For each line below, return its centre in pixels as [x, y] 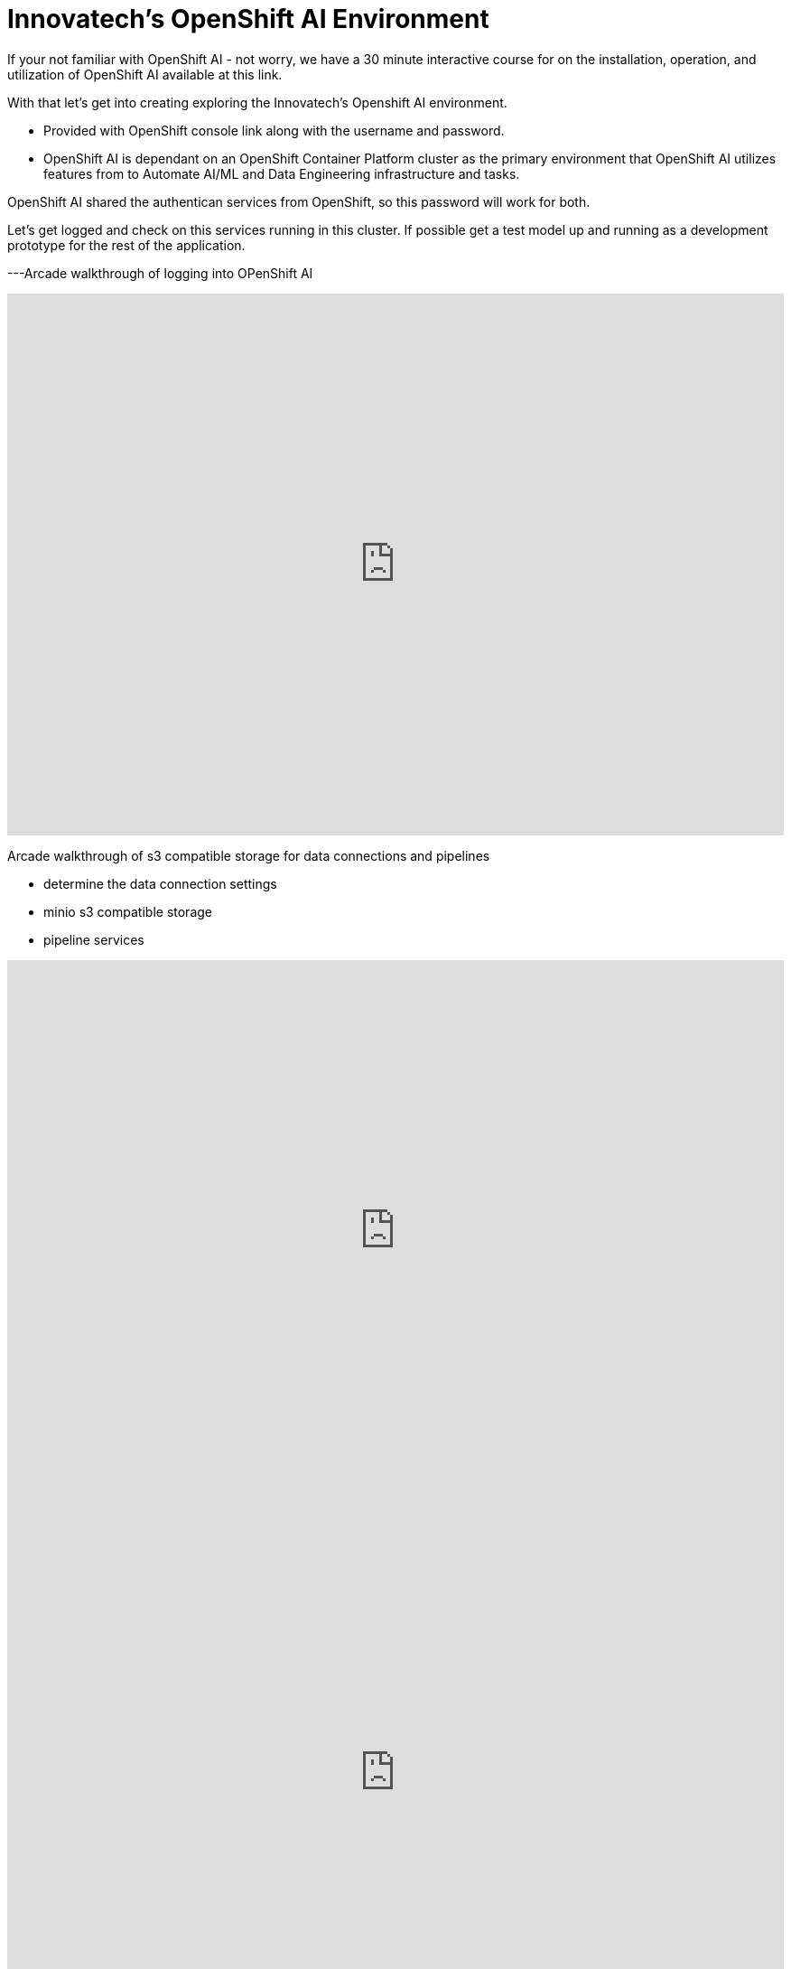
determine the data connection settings [160, 883]
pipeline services [94, 939]
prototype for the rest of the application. [126, 245]
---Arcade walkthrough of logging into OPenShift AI [160, 273]
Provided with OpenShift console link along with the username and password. [274, 130]
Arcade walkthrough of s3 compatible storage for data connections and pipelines [249, 855]
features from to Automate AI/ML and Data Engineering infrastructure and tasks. [282, 173]
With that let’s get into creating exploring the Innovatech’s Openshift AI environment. [257, 102]
